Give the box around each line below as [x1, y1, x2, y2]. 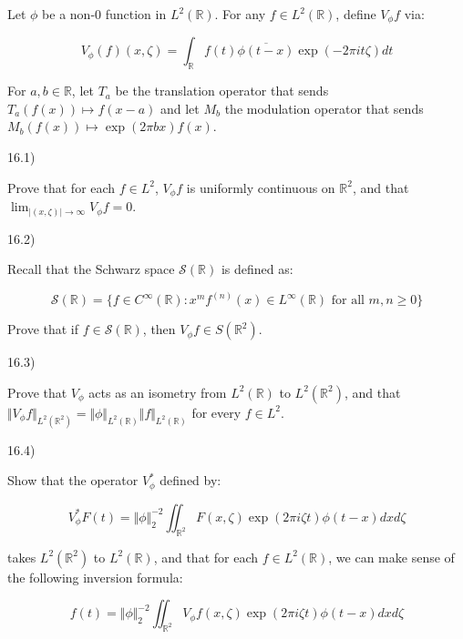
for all [331, 294, 365, 308]
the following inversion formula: [7, 567, 183, 586]
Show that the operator [7, 471, 139, 490]
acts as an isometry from [88, 382, 227, 401]
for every [191, 402, 242, 421]
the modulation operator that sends [224, 98, 424, 117]
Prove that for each [7, 177, 116, 197]
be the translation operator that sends [115, 81, 329, 100]
